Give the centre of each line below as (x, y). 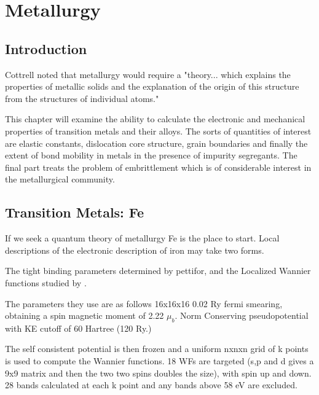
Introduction (46, 48)
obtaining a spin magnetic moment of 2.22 (85, 315)
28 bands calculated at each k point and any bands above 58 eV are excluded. (151, 385)
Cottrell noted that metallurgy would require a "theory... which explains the (148, 74)
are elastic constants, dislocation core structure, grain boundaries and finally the (156, 143)
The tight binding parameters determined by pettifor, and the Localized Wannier (158, 271)
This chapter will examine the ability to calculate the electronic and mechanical (155, 119)
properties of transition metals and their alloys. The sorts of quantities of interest (158, 131)
